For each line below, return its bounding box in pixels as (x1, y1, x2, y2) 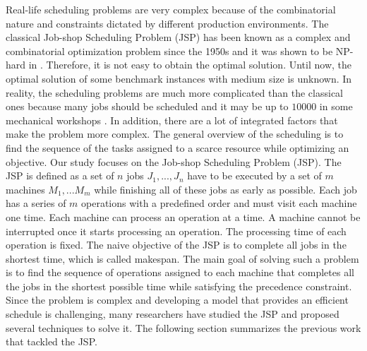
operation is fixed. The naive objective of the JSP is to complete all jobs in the (6, 237, 347, 252)
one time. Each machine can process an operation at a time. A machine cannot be (6, 209, 361, 224)
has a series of (6, 196, 66, 210)
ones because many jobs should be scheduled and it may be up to (6, 99, 289, 114)
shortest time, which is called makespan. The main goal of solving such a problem (6, 251, 359, 266)
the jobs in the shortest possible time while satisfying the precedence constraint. (6, 278, 352, 293)
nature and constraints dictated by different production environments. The (6, 16, 329, 30)
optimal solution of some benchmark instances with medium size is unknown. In (6, 71, 352, 85)
